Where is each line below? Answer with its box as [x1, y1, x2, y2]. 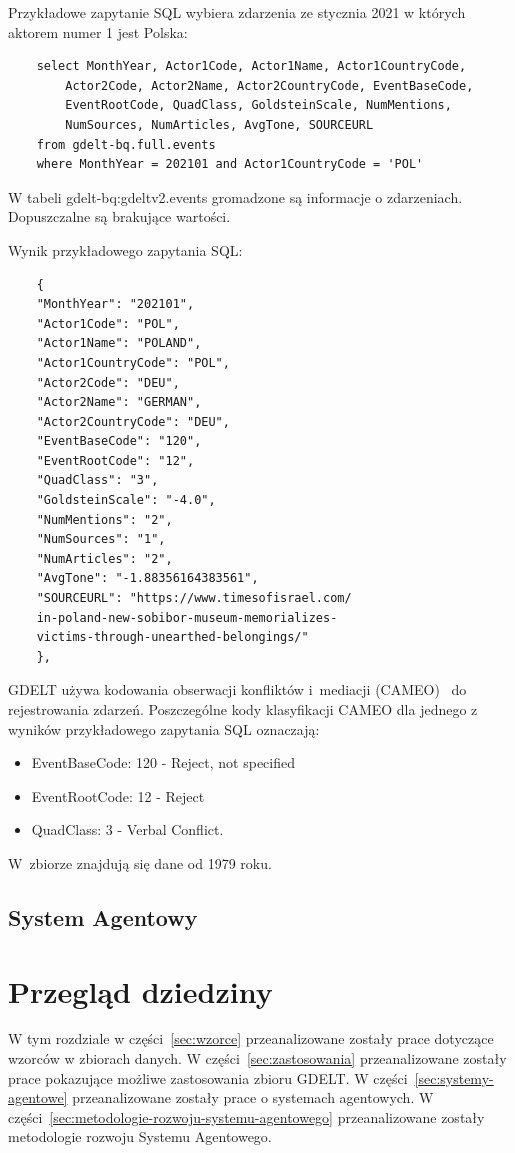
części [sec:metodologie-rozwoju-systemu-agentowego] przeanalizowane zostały [8, 1106, 485, 1127]
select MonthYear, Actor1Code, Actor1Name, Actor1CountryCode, [36, 59, 467, 74]
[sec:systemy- [414, 1067, 494, 1088]
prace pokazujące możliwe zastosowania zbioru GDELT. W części [8, 1067, 408, 1088]
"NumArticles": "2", [36, 551, 173, 566]
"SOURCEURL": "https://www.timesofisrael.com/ [36, 591, 352, 606]
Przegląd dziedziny [8, 970, 273, 1011]
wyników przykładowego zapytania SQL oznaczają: [8, 718, 320, 739]
